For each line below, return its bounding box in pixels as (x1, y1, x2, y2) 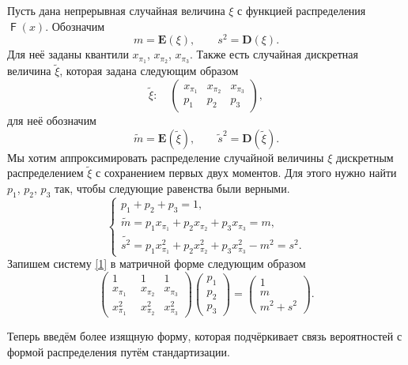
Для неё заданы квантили (7, 46, 129, 62)
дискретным (335, 149, 394, 165)
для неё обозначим (7, 111, 96, 128)
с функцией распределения (237, 2, 366, 18)
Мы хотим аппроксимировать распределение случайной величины (7, 149, 324, 165)
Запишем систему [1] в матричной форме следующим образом (7, 255, 306, 272)
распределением (7, 164, 84, 181)
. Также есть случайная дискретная (189, 46, 358, 62)
